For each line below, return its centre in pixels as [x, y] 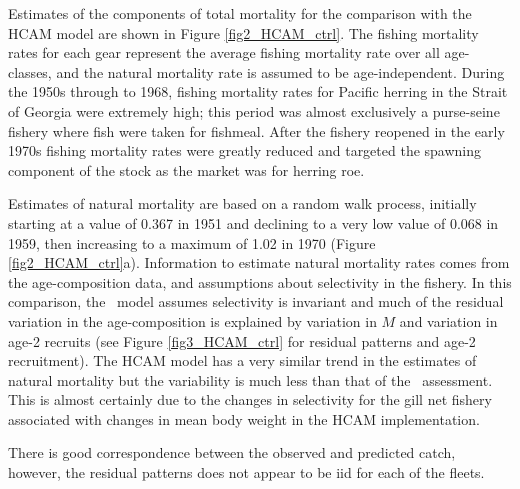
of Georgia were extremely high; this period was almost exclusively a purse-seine [254, 110]
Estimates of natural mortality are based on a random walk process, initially [242, 203]
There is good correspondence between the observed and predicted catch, [232, 452]
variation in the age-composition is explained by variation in [192, 320]
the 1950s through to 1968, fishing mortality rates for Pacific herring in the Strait [258, 91]
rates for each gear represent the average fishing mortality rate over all [224, 52]
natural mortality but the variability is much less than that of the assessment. [250, 379]
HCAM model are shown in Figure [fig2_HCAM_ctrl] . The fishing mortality [243, 32]
